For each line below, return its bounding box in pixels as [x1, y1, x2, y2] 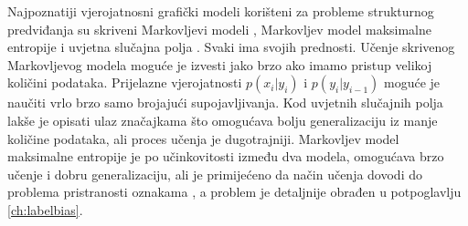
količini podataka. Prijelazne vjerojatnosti [7, 73, 242, 92]
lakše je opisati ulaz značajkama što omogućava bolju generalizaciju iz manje [7, 110, 438, 129]
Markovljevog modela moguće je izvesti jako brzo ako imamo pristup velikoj [7, 55, 432, 74]
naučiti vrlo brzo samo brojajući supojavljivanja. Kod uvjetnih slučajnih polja [7, 93, 443, 112]
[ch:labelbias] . [7, 200, 83, 219]
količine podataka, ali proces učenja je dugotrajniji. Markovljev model [7, 128, 399, 148]
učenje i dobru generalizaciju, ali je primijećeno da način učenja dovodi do [7, 164, 422, 183]
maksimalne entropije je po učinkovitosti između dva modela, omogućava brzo [7, 147, 444, 166]
